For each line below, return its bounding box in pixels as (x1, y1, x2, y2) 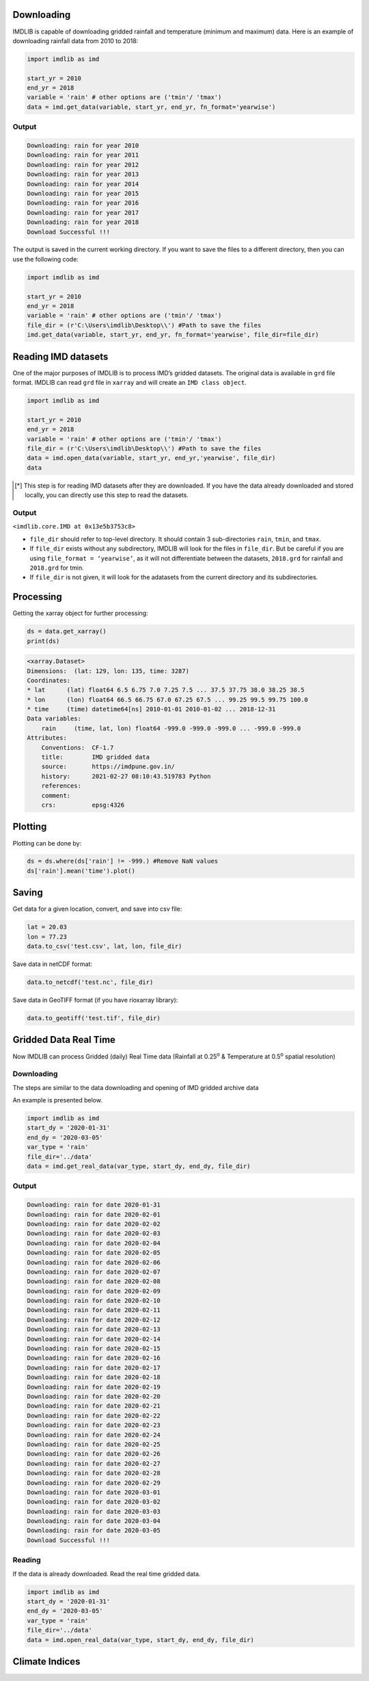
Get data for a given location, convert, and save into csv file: (12, 905, 182, 913)
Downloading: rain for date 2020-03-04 (27, 1517, 161, 1525)
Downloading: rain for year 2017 (27, 209, 139, 216)
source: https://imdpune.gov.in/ (41, 763, 176, 770)
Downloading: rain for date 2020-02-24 (27, 1431, 161, 1439)
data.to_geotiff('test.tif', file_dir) (27, 1014, 161, 1022)
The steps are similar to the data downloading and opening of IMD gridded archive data (12, 1083, 259, 1091)
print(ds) (27, 637, 60, 645)
